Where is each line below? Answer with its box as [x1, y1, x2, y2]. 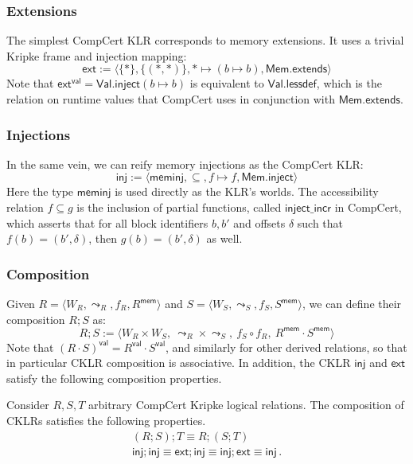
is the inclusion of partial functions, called [76, 199, 282, 215]
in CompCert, [334, 199, 402, 215]
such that [297, 214, 344, 231]
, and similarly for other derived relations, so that [166, 338, 407, 355]
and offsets [233, 214, 286, 231]
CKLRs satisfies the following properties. [6, 412, 206, 429]
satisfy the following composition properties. [6, 369, 222, 386]
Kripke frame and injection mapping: [6, 47, 187, 64]
